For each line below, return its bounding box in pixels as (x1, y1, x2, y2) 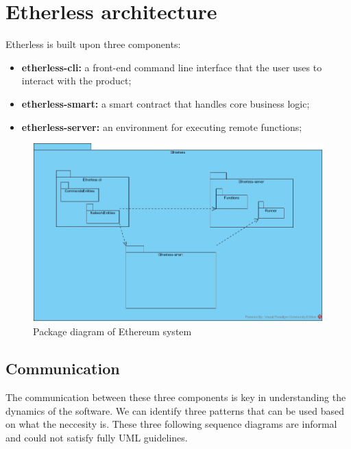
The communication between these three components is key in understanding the (5, 389, 346, 404)
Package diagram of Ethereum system (33, 324, 192, 339)
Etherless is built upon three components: (5, 37, 181, 51)
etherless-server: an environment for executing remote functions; (21, 119, 302, 134)
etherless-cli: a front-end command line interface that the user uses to (21, 60, 322, 74)
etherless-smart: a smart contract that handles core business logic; (21, 96, 310, 110)
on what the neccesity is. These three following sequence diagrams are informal (5, 417, 337, 431)
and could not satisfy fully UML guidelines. (5, 430, 188, 444)
